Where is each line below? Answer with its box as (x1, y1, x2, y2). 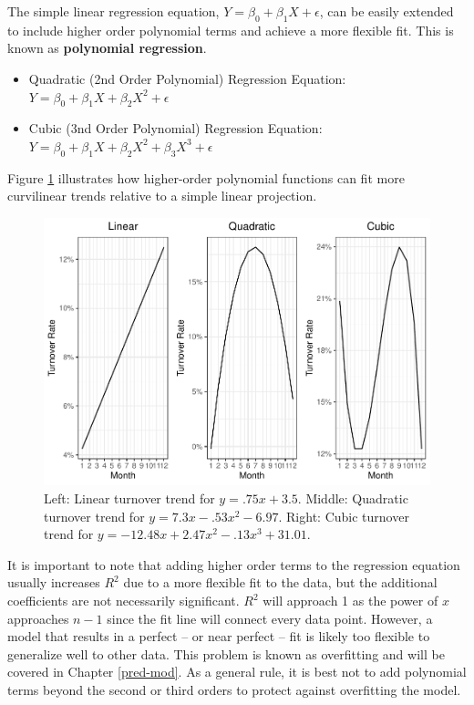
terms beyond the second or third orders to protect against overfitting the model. (7, 680, 461, 700)
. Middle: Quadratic (297, 489, 408, 508)
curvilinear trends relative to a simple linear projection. (7, 186, 317, 205)
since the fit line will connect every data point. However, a (107, 608, 433, 627)
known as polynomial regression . (7, 38, 207, 57)
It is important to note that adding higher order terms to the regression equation (7, 555, 460, 574)
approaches (7, 608, 69, 627)
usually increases (7, 573, 100, 592)
